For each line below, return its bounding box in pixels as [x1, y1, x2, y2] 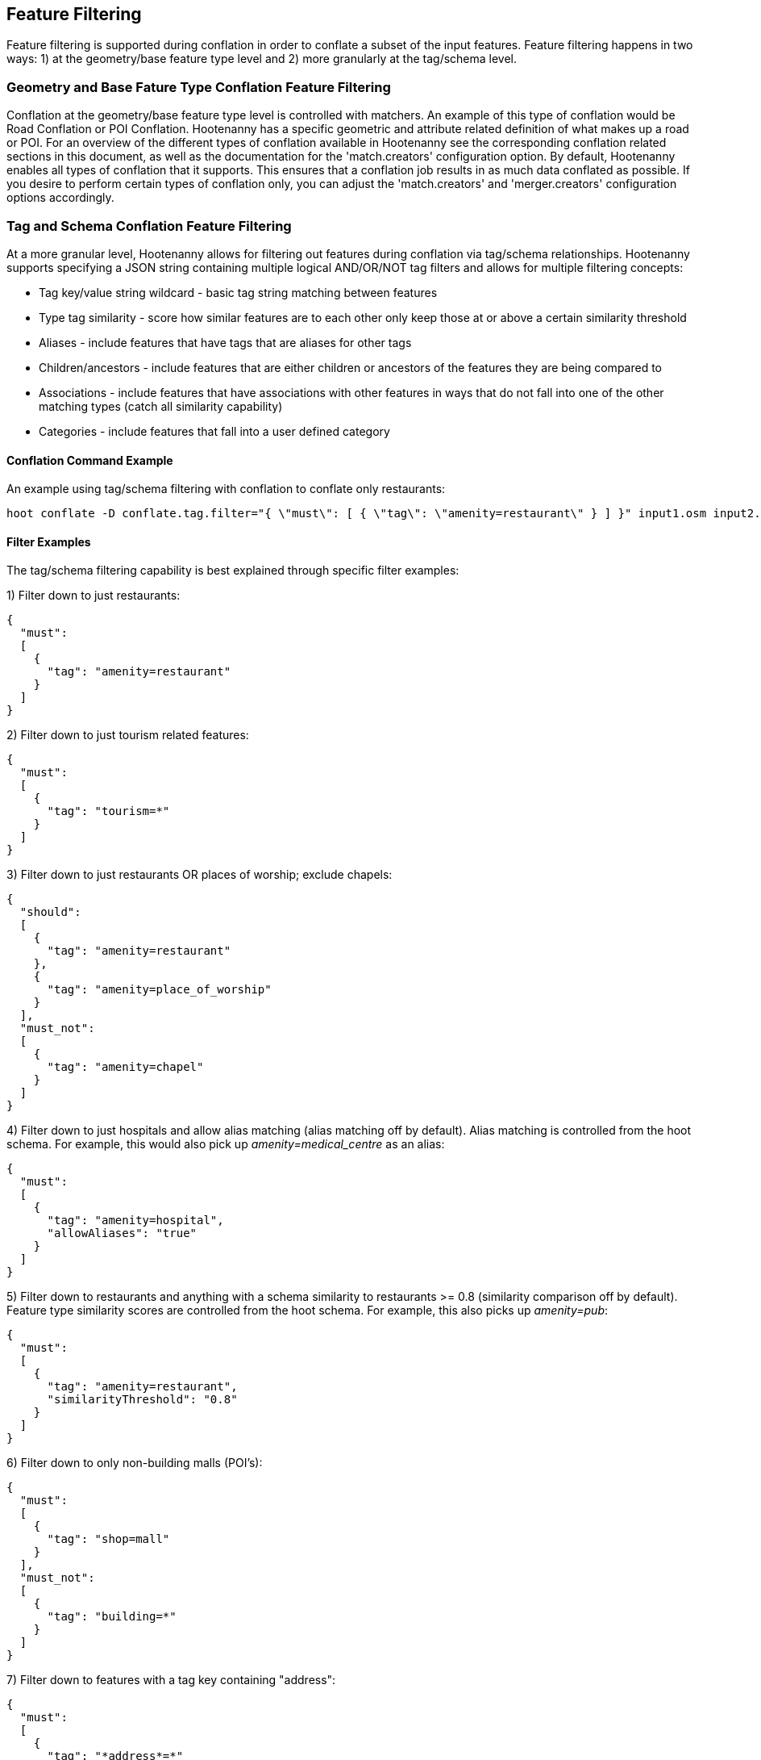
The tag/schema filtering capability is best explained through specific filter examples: [6, 563, 460, 578]
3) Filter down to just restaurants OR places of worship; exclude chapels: [6, 867, 393, 882]
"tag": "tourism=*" [47, 805, 170, 818]
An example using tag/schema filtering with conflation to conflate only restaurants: [6, 482, 446, 496]
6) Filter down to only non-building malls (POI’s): [6, 1456, 263, 1470]
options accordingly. [6, 190, 114, 205]
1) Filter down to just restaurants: [6, 588, 181, 603]
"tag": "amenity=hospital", [47, 1214, 224, 1227]
